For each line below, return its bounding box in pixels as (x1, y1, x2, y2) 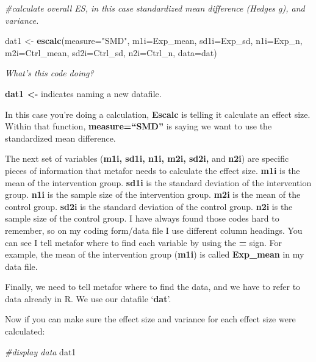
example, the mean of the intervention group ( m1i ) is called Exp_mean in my (5, 248, 304, 261)
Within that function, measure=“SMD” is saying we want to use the (5, 120, 272, 132)
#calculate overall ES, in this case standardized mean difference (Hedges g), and (5, 2, 305, 14)
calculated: (5, 325, 45, 338)
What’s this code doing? (5, 67, 94, 79)
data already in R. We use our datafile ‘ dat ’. (5, 292, 171, 305)
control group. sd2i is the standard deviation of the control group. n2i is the (5, 200, 293, 212)
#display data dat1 (5, 345, 76, 358)
